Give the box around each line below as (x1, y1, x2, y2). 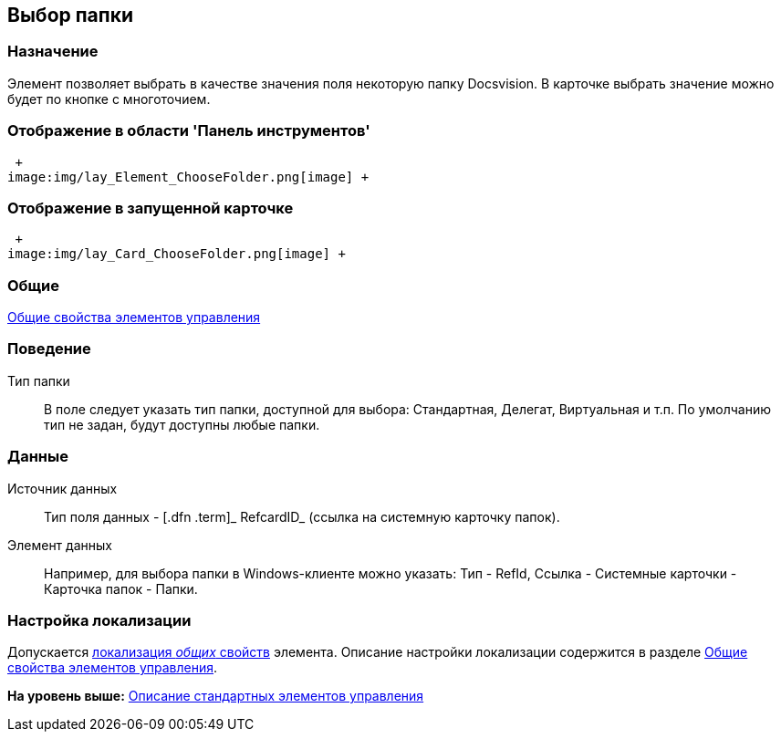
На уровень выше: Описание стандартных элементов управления (7, 688, 424, 704)
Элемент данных (7, 536, 112, 553)
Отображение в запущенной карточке (7, 198, 294, 217)
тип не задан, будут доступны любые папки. (44, 416, 320, 432)
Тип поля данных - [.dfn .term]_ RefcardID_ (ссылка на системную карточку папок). (44, 508, 560, 525)
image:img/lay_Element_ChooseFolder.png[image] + (7, 169, 370, 184)
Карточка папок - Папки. (44, 580, 198, 597)
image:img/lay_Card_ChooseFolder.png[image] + (7, 246, 346, 262)
